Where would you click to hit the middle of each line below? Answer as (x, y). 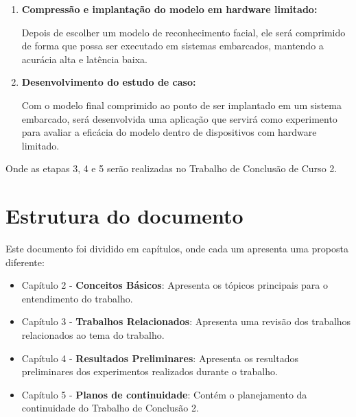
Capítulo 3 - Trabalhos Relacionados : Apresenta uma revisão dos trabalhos (186, 321)
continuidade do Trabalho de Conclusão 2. (110, 408)
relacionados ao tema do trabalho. (93, 335)
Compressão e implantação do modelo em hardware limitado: (169, 9)
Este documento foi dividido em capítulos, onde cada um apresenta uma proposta (177, 249)
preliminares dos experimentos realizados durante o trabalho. (150, 371)
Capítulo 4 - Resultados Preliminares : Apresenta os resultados (160, 358)
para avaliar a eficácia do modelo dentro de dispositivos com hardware (169, 132)
